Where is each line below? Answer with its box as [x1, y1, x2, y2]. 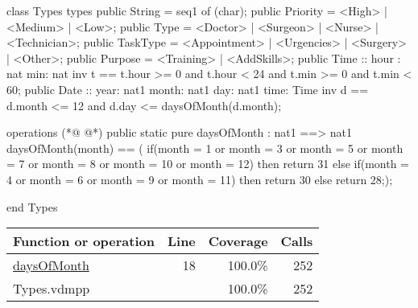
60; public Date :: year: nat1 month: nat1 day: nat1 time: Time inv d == [6, 80, 369, 97]
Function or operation [13, 232, 155, 251]
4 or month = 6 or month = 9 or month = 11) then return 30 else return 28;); [6, 170, 393, 187]
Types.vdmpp [13, 279, 90, 298]
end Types [6, 198, 58, 215]
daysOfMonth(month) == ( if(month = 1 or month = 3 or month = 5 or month [6, 139, 404, 156]
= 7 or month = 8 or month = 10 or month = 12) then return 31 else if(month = [6, 155, 409, 172]
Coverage [208, 232, 268, 251]
